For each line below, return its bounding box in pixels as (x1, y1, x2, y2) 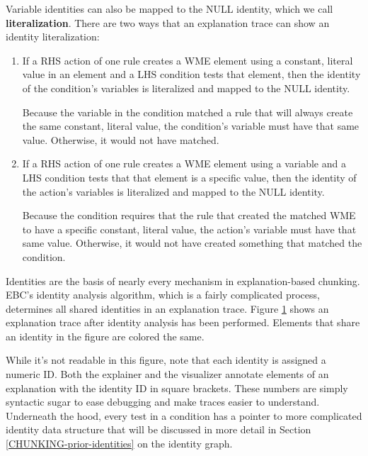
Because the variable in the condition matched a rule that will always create (22, 104, 353, 119)
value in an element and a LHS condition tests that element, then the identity (22, 67, 361, 82)
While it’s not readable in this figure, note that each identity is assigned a (6, 352, 326, 367)
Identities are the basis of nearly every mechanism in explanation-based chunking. (6, 273, 360, 288)
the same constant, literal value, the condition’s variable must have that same (22, 118, 360, 133)
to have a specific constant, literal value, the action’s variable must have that (22, 221, 357, 236)
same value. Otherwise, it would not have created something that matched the (22, 235, 362, 250)
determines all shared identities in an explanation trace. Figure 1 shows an (6, 301, 329, 316)
